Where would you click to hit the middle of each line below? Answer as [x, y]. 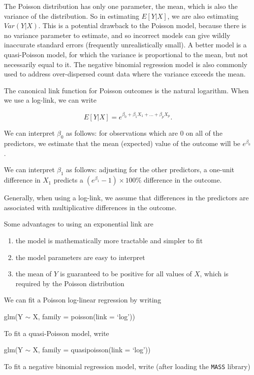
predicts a [68, 180]
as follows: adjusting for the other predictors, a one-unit [150, 169]
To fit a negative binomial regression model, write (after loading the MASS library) [127, 366]
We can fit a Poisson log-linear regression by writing [83, 300]
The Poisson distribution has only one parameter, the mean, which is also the [121, 6]
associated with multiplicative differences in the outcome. [90, 207]
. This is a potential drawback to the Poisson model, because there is [143, 25]
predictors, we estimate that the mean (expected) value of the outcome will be [122, 143]
